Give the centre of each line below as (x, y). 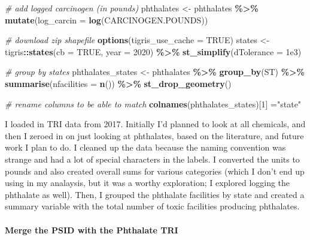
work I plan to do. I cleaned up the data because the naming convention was (145, 147)
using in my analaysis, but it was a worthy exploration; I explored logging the (148, 183)
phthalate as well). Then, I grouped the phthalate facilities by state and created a (155, 194)
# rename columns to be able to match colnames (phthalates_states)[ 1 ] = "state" (153, 103)
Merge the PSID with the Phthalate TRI (92, 229)
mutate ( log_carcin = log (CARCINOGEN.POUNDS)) (107, 19)
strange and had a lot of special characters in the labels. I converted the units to (152, 159)
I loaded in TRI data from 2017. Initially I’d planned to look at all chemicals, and (155, 124)
